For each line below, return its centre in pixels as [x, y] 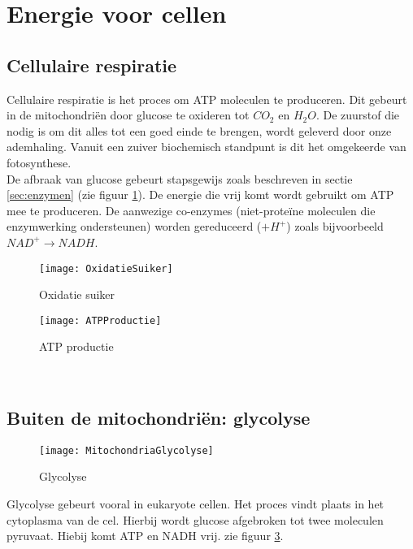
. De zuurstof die [358, 115]
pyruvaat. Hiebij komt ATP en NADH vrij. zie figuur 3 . [145, 536]
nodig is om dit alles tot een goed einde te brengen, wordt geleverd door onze [199, 130]
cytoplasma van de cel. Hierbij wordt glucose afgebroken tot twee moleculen [195, 519]
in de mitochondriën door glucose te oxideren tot [128, 115]
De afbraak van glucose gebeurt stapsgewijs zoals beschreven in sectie [180, 178]
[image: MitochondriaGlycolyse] [126, 450]
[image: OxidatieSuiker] [106, 268]
